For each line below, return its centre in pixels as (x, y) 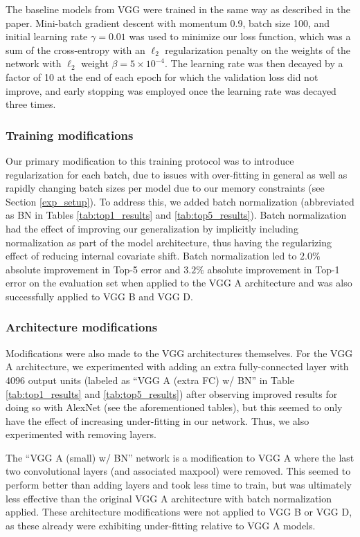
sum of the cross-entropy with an (75, 49)
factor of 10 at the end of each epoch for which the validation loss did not (162, 76)
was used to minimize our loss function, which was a (240, 36)
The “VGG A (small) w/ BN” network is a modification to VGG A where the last (180, 457)
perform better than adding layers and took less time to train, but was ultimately (179, 485)
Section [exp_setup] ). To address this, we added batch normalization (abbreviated (180, 201)
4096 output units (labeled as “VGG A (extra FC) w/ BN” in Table (150, 380)
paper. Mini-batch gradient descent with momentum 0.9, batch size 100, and (168, 22)
